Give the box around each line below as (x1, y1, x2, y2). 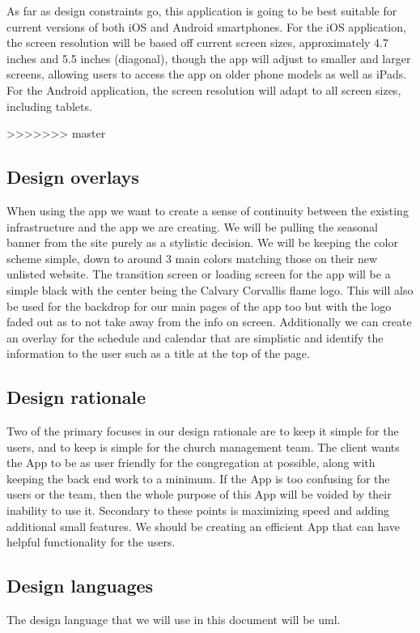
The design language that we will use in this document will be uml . (6, 611, 341, 628)
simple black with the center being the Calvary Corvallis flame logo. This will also (6, 281, 414, 298)
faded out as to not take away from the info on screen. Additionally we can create (6, 313, 412, 330)
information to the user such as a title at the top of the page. (6, 345, 310, 362)
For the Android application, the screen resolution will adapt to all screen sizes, (6, 81, 401, 98)
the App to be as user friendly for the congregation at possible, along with (6, 454, 375, 471)
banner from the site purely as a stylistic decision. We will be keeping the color (6, 234, 398, 251)
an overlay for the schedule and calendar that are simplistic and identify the (6, 329, 384, 346)
